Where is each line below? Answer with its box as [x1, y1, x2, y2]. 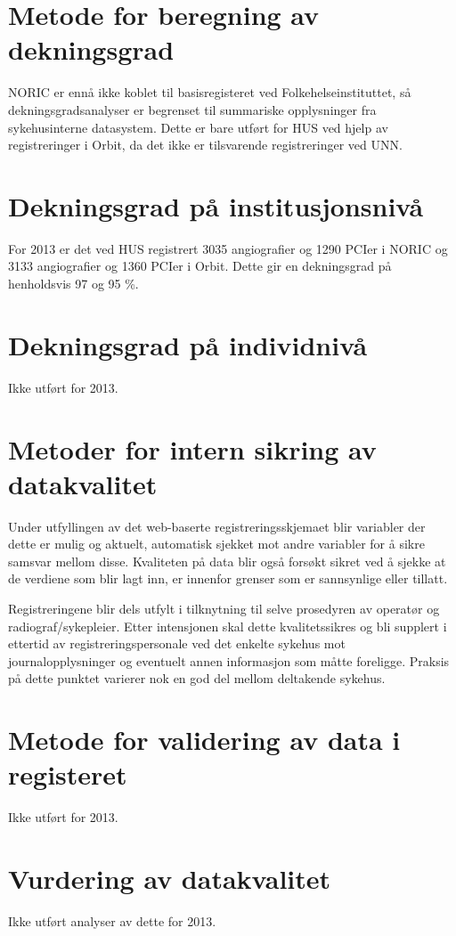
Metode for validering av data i [8, 721, 401, 758]
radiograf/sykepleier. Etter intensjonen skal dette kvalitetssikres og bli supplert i [8, 616, 447, 635]
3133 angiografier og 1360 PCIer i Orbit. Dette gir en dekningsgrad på [8, 256, 392, 275]
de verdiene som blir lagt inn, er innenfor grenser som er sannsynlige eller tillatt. [8, 569, 448, 588]
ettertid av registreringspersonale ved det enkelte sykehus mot [8, 634, 346, 653]
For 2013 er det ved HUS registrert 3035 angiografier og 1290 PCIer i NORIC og [8, 239, 448, 257]
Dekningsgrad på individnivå [8, 326, 368, 362]
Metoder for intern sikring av [8, 430, 377, 467]
